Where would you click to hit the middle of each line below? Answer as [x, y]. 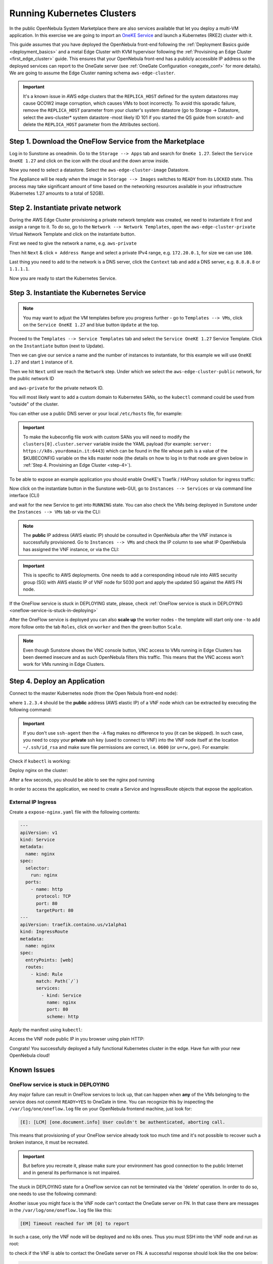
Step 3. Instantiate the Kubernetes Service [78, 292]
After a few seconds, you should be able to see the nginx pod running [82, 780]
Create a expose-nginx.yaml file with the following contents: [75, 812]
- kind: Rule [47, 974]
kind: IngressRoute [44, 932]
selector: [38, 868]
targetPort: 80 [55, 910]
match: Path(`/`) [58, 981]
